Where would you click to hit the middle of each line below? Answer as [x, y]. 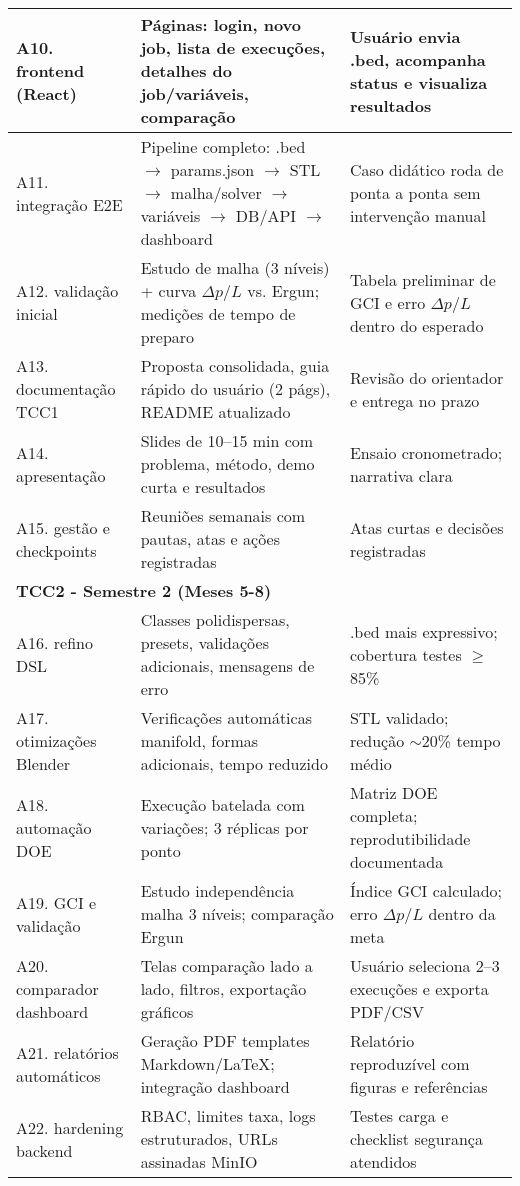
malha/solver [216, 192]
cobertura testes [405, 654]
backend [44, 1150]
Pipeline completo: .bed [223, 146]
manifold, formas [199, 740]
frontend [50, 70]
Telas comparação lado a [226, 965]
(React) [46, 93]
